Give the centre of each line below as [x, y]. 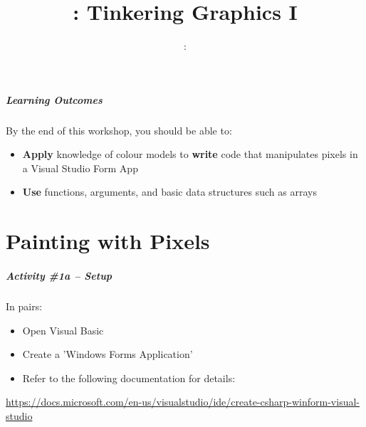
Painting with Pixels [108, 241]
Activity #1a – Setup [59, 276]
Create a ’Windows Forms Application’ [108, 354]
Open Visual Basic [63, 330]
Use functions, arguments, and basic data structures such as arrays [169, 192]
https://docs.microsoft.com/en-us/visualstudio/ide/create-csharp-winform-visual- [183, 402]
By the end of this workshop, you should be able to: [119, 130]
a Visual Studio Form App [80, 168]
